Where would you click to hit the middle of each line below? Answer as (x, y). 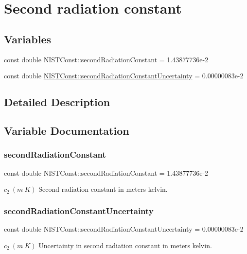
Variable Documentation (67, 130)
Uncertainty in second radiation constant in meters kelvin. (125, 245)
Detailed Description (57, 102)
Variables (28, 39)
